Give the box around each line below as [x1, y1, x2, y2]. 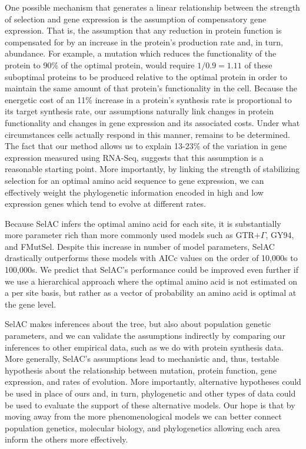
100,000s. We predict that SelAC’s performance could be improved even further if [5, 263, 298, 276]
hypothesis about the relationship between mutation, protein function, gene [5, 364, 277, 376]
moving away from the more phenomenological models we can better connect [5, 410, 282, 422]
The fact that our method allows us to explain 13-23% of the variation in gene [5, 140, 287, 152]
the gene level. [5, 298, 56, 310]
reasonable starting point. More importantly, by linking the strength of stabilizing [5, 163, 300, 175]
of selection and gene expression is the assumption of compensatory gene [5, 12, 267, 25]
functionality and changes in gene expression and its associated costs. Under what [5, 116, 300, 128]
